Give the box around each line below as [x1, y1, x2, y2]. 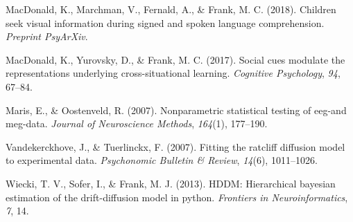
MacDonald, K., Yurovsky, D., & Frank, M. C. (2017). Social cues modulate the [6, 52, 345, 66]
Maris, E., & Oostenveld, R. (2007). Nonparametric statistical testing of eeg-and [6, 102, 347, 117]
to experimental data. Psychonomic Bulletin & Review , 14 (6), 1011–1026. [6, 153, 318, 167]
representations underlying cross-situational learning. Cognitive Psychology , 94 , [6, 66, 341, 80]
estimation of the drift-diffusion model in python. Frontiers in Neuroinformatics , [6, 189, 348, 204]
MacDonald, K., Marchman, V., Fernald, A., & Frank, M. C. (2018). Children [6, 2, 336, 16]
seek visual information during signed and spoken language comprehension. [6, 15, 325, 30]
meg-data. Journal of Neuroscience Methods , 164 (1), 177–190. [6, 116, 268, 131]
